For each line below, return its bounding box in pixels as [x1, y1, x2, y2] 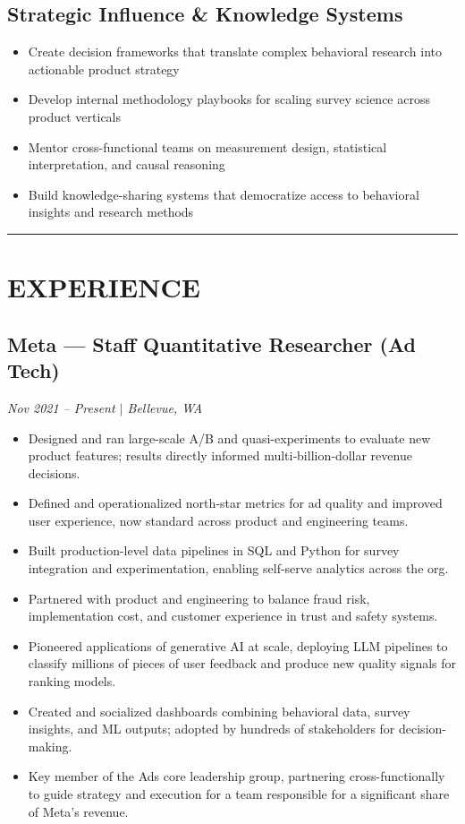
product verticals [28, 107, 122, 125]
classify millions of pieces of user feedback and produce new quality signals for [28, 654, 457, 673]
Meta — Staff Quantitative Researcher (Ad [7, 330, 416, 357]
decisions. [28, 463, 80, 482]
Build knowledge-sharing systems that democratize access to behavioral [28, 185, 419, 203]
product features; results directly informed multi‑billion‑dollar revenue [28, 446, 412, 465]
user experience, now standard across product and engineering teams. [28, 511, 409, 529]
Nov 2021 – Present [7, 398, 115, 416]
